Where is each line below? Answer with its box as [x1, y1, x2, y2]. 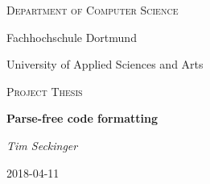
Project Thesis [6, 82, 83, 99]
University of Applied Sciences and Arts [6, 56, 204, 73]
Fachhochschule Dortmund [6, 28, 137, 45]
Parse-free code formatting [6, 110, 158, 127]
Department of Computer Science [6, 2, 179, 18]
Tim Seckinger [6, 136, 78, 153]
